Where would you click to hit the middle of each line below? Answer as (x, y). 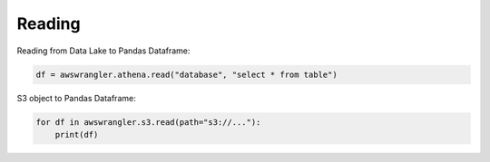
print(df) (77, 134)
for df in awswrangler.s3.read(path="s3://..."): (148, 122)
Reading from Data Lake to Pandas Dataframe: (103, 51)
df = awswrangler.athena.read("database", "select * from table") (186, 74)
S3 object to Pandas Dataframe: (76, 98)
